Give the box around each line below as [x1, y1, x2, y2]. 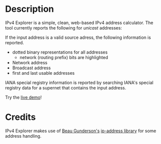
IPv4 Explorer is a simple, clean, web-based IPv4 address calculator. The [5, 20, 154, 26]
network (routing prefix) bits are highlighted [19, 54, 108, 60]
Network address [12, 59, 48, 65]
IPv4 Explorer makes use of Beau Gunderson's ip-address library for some [5, 128, 157, 134]
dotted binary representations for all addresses [12, 49, 108, 55]
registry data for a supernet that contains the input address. [5, 85, 127, 90]
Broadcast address [12, 65, 51, 71]
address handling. [5, 133, 42, 139]
